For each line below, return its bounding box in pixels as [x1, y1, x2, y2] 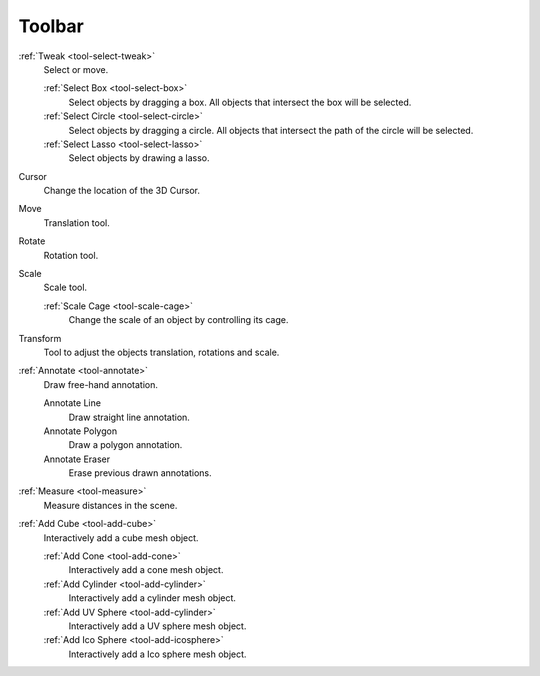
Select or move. [43, 63, 109, 75]
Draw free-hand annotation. [43, 378, 159, 390]
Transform [18, 332, 62, 344]
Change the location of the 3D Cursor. [43, 185, 200, 197]
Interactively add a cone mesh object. [68, 564, 224, 576]
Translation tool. [43, 216, 110, 229]
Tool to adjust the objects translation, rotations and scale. [43, 346, 280, 358]
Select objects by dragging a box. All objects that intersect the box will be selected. [68, 96, 412, 108]
